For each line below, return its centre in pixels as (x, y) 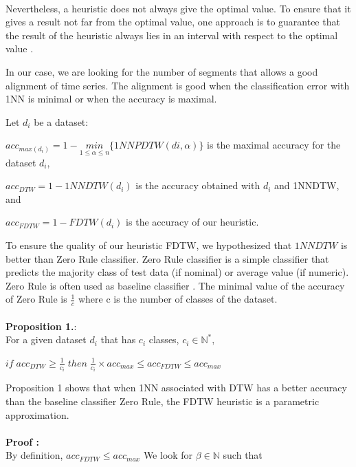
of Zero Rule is (36, 299)
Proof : (22, 441)
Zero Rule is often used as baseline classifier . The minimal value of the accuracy (175, 285)
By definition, (34, 455)
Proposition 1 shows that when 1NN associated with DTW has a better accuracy (176, 388)
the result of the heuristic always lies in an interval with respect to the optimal (172, 35)
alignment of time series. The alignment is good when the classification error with (178, 85)
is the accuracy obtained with (198, 185)
